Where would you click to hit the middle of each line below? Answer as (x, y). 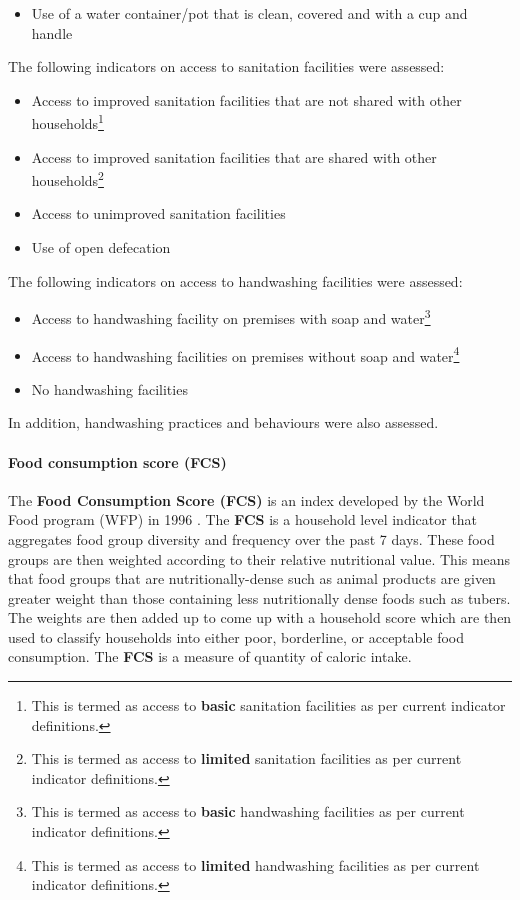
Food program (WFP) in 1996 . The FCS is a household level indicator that (243, 519)
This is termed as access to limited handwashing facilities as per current (255, 864)
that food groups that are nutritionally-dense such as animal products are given (252, 578)
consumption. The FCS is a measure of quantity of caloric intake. (210, 656)
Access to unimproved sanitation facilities (158, 213)
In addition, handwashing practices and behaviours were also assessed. (223, 422)
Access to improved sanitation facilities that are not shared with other (246, 99)
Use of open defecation (101, 247)
